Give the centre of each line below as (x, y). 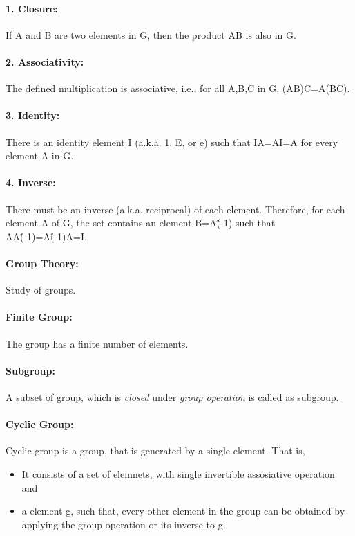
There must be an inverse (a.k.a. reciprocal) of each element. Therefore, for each (175, 209)
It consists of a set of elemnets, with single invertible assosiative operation (178, 473)
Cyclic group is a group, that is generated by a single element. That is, (155, 450)
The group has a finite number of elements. (97, 343)
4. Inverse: (31, 182)
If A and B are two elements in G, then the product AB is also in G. (151, 34)
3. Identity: (33, 115)
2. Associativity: (45, 61)
